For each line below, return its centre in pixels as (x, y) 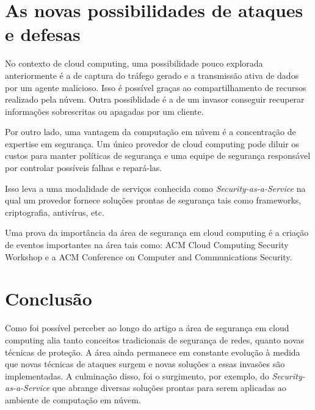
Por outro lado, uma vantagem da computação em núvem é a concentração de (150, 132)
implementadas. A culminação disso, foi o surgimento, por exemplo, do (137, 375)
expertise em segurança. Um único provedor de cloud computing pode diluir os (152, 143)
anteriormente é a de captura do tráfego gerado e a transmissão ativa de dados (152, 75)
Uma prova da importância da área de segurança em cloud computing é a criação (157, 232)
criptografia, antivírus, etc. (55, 212)
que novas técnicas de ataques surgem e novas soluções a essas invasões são (145, 364)
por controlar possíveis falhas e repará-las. (84, 168)
